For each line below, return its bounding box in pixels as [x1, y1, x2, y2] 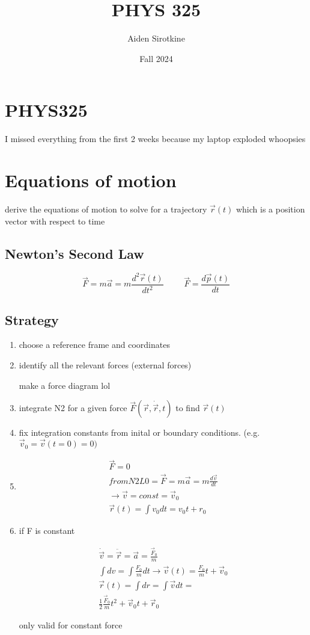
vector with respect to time [5, 214, 105, 227]
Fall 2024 [139, 52, 173, 64]
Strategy [5, 310, 59, 329]
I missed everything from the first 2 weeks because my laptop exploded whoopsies [5, 132, 306, 145]
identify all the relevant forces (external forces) [19, 359, 192, 371]
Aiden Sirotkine [127, 32, 185, 45]
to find [175, 401, 200, 414]
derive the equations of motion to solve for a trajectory [5, 202, 207, 215]
